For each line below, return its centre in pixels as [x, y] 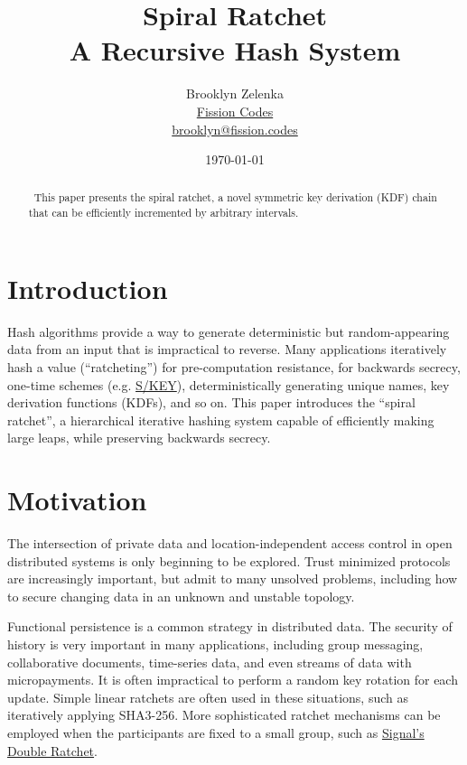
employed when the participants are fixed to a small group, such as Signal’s [216, 732]
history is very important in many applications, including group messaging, [215, 644]
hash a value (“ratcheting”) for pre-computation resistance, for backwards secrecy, [234, 366]
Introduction [88, 288]
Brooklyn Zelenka [235, 93]
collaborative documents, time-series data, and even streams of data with [210, 662]
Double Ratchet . [52, 750]
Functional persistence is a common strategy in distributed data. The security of [230, 626]
